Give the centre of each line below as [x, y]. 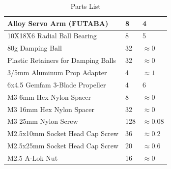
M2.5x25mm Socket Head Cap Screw [63, 146]
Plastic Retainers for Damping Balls [62, 60]
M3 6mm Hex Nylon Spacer [49, 97]
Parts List [85, 6]
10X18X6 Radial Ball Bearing [52, 36]
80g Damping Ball [35, 48]
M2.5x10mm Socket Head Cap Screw [63, 133]
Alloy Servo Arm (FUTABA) [58, 23]
